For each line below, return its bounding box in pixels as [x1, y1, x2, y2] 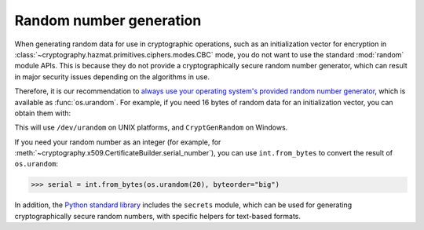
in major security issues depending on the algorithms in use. [14, 71, 210, 82]
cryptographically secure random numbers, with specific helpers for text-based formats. [14, 211, 302, 221]
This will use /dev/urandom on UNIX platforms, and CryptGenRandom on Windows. [14, 122, 288, 133]
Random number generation [14, 12, 202, 29]
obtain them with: [14, 108, 71, 118]
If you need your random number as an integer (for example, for [14, 137, 221, 147]
